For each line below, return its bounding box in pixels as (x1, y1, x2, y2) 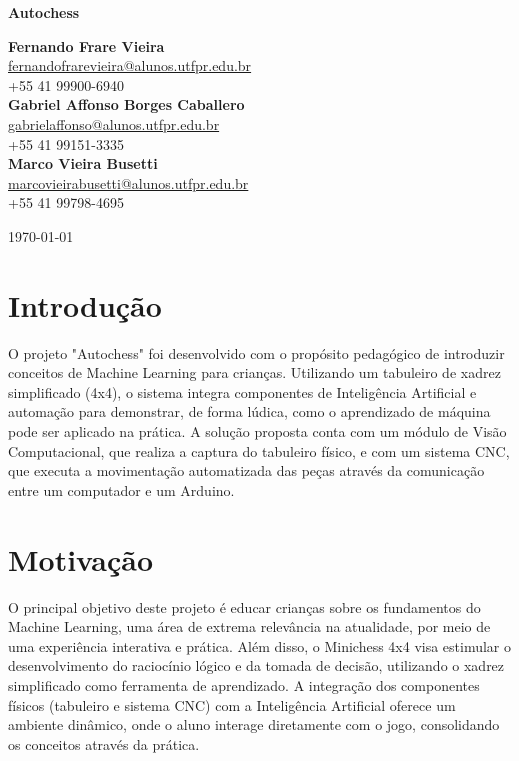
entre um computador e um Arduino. (8, 479, 235, 500)
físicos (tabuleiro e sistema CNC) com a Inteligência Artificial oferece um (8, 694, 456, 715)
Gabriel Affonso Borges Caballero (8, 94, 245, 115)
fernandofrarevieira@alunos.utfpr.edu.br (8, 55, 252, 76)
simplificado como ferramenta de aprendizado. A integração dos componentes (8, 674, 480, 695)
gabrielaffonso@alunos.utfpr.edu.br (8, 113, 220, 134)
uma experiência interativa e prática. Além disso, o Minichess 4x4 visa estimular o (8, 635, 512, 656)
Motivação (8, 538, 154, 579)
